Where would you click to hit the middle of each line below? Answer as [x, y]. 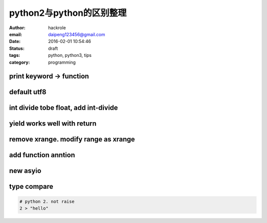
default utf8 [28, 92]
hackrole [57, 28]
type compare [31, 187]
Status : [17, 48]
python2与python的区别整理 [68, 13]
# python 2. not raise [47, 201]
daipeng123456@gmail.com [77, 34]
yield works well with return [53, 124]
